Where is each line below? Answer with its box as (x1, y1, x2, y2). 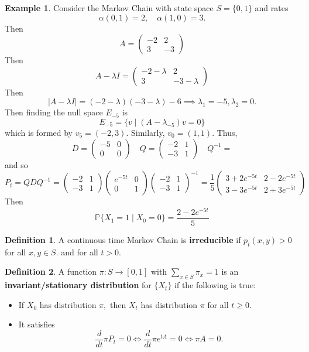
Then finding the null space (5, 106, 103, 118)
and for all (61, 245, 98, 258)
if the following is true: (174, 279, 256, 291)
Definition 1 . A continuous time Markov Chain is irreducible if (5, 233, 241, 245)
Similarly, (131, 126, 165, 138)
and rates (255, 2, 289, 13)
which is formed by (5, 126, 73, 138)
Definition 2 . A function (5, 265, 97, 278)
